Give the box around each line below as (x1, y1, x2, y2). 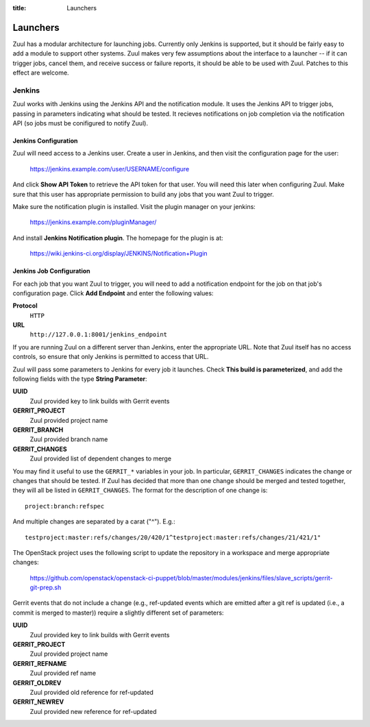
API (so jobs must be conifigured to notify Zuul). (12, 119, 149, 127)
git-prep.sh (29, 583, 62, 592)
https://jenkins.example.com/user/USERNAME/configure (29, 164, 190, 173)
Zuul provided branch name (29, 435, 108, 443)
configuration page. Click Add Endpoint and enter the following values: (12, 288, 214, 297)
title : (12, 4, 27, 12)
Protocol (12, 301, 38, 310)
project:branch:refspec (25, 502, 105, 510)
